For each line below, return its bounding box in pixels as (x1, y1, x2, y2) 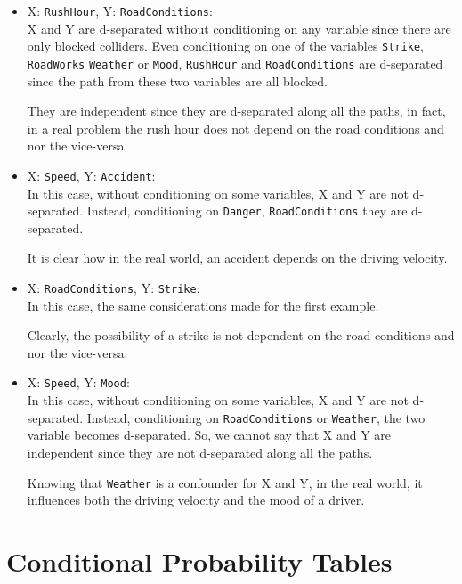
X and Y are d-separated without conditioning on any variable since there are (27, 19, 451, 37)
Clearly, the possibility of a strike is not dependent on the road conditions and (27, 326, 455, 345)
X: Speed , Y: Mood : (27, 373, 130, 392)
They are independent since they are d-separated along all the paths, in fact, (27, 101, 446, 120)
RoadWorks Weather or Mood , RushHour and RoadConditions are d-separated (27, 53, 443, 72)
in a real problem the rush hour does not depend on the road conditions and (27, 118, 444, 137)
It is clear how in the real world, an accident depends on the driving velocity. (27, 248, 448, 267)
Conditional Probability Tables (6, 543, 393, 579)
